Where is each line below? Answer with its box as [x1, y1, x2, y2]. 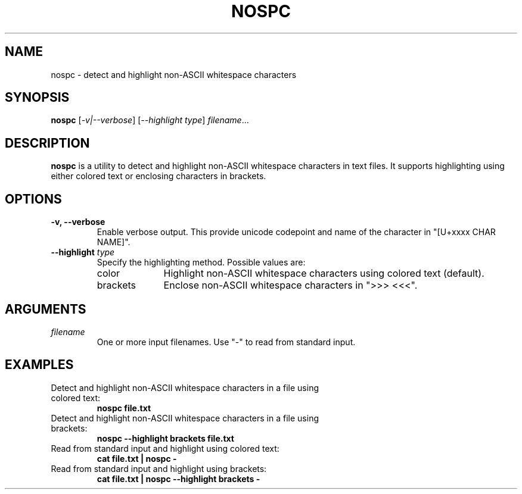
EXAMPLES [5, 357, 74, 373]
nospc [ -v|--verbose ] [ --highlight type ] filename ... [51, 115, 249, 126]
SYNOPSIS [5, 90, 70, 105]
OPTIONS [5, 191, 62, 207]
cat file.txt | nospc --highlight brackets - [97, 473, 260, 484]
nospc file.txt [97, 402, 151, 413]
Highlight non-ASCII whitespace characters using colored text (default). [163, 267, 484, 280]
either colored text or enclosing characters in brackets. [51, 171, 266, 182]
